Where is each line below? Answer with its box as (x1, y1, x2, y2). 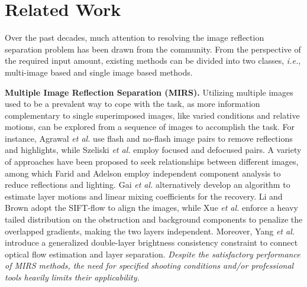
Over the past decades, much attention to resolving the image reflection (5, 31, 264, 44)
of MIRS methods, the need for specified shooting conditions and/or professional (5, 259, 294, 272)
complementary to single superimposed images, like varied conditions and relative (5, 109, 300, 121)
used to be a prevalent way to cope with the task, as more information (5, 97, 260, 110)
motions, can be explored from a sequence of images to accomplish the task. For (5, 120, 295, 133)
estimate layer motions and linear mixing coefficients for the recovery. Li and (5, 190, 283, 202)
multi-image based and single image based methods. (5, 66, 193, 78)
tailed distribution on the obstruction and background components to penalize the (5, 213, 303, 226)
